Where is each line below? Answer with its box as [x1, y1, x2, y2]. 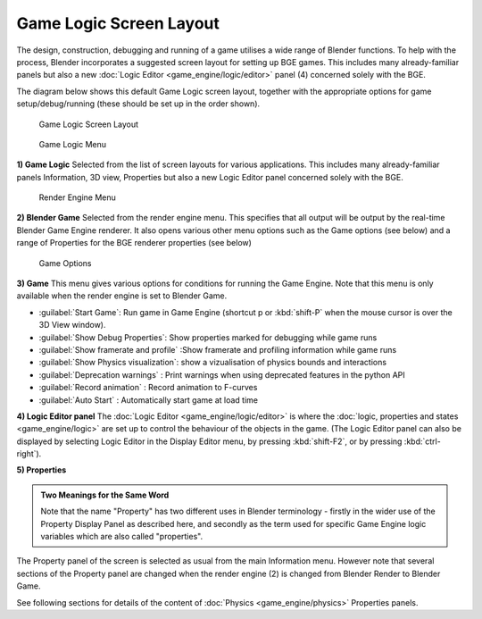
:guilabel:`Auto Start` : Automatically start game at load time [38, 394, 259, 406]
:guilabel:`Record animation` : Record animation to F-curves [38, 382, 258, 393]
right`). [16, 448, 42, 459]
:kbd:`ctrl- [403, 436, 441, 447]
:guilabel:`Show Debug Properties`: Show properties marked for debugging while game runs [38, 331, 378, 343]
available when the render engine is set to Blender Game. [16, 290, 228, 301]
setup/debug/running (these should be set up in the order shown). [16, 98, 261, 109]
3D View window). [38, 320, 106, 330]
